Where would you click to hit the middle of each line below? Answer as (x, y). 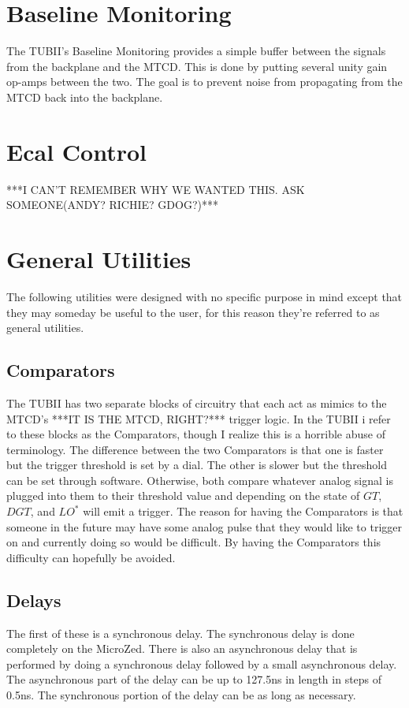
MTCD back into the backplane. (85, 97)
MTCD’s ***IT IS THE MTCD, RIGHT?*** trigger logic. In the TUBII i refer (199, 418)
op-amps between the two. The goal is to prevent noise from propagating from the (204, 82)
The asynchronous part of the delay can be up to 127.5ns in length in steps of (194, 679)
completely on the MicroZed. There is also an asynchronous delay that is (182, 648)
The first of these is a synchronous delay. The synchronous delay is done (180, 633)
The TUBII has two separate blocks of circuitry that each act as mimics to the (197, 402)
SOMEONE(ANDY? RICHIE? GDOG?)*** (112, 205)
